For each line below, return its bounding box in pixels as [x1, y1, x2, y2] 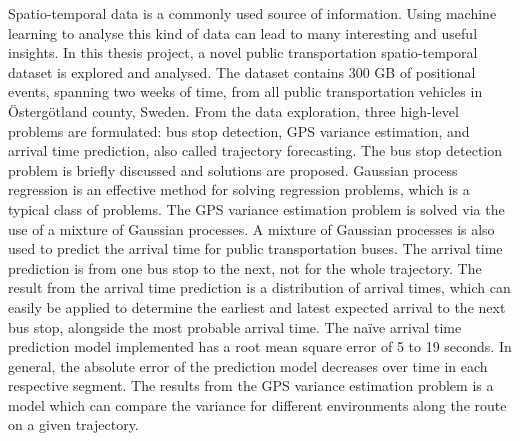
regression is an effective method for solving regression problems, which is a [8, 179, 470, 200]
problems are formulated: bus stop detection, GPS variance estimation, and [8, 120, 470, 141]
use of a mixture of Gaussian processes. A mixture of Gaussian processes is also [8, 218, 495, 239]
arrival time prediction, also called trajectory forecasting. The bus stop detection [8, 140, 503, 161]
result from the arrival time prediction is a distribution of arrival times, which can [8, 277, 511, 298]
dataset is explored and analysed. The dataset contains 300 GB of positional [8, 61, 476, 82]
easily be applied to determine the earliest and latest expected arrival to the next [8, 296, 506, 317]
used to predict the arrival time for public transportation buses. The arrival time [8, 238, 503, 259]
